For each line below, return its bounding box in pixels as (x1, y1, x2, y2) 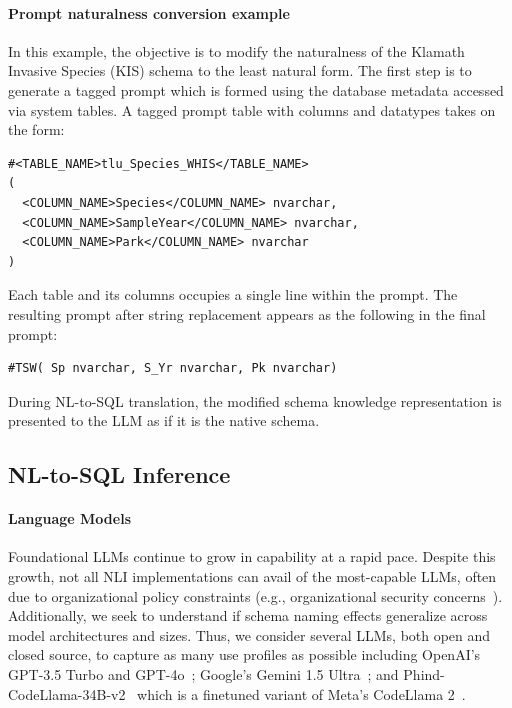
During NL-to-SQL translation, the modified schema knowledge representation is (8, 390, 502, 411)
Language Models (8, 508, 132, 529)
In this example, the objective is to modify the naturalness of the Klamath (8, 40, 465, 61)
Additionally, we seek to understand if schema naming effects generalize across (8, 605, 488, 626)
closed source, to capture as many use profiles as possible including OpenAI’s (8, 644, 481, 665)
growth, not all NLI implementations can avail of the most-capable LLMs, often (8, 566, 497, 587)
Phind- (403, 664, 445, 685)
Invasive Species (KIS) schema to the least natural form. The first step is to (8, 60, 472, 81)
